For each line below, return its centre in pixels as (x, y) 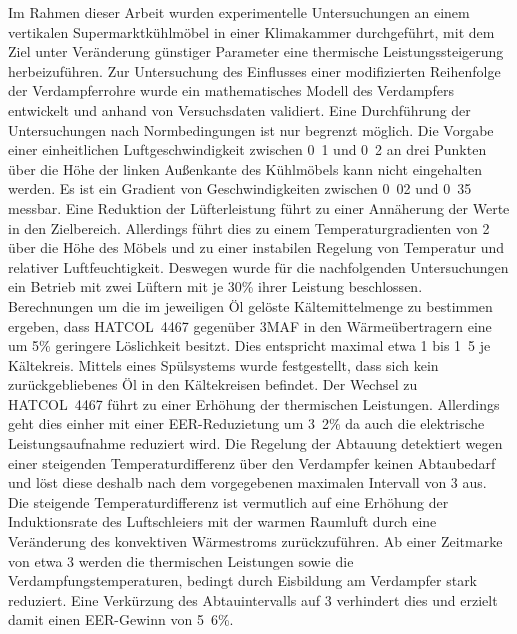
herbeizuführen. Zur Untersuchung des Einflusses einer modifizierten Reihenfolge (254, 70)
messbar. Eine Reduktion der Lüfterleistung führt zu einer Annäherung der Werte (259, 207)
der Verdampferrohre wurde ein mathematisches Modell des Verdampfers (231, 90)
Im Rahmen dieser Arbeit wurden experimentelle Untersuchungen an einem (239, 12)
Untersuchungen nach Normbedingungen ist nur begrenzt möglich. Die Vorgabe (251, 129)
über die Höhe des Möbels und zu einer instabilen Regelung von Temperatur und (256, 247)
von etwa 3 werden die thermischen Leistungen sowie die (181, 560)
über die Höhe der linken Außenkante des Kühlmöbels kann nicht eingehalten (245, 168)
